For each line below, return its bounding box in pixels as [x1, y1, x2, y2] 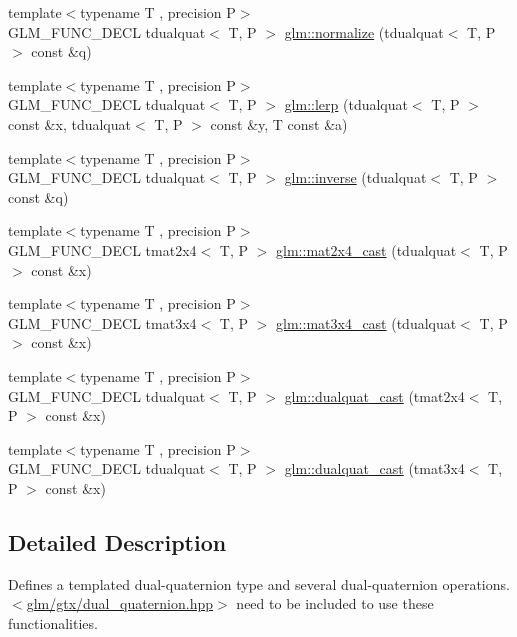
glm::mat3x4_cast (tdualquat [276, 312, 457, 333]
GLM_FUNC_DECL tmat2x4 [8, 239, 197, 260]
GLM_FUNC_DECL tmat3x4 [8, 312, 197, 333]
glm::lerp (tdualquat [284, 94, 408, 115]
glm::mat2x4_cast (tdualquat [276, 239, 457, 260]
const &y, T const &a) [210, 113, 348, 134]
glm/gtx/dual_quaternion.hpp [26, 593, 214, 614]
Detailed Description [8, 526, 227, 557]
